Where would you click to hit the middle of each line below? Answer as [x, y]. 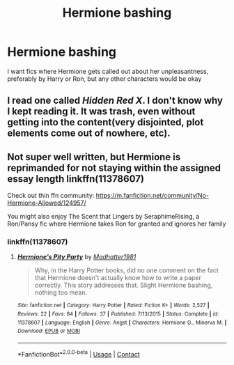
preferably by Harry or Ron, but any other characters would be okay [104, 79]
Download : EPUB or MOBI [49, 331]
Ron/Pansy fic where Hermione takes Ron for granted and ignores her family [117, 224]
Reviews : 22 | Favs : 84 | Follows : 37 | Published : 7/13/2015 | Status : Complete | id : [118, 314]
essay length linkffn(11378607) [76, 179]
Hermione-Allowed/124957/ [47, 203]
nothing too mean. [61, 293]
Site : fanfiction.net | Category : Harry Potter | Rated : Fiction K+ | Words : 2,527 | [114, 305]
